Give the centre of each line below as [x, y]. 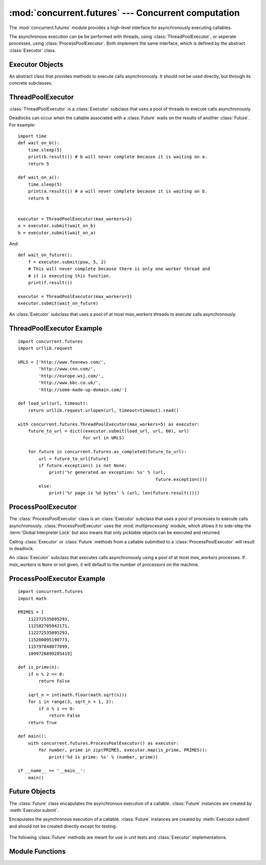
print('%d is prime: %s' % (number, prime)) [104, 757]
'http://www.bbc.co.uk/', [70, 383]
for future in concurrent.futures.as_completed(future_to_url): [107, 452]
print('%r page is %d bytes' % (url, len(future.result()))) [124, 493]
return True [42, 722]
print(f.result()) [50, 283]
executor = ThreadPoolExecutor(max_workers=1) [75, 296]
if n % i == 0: [57, 709]
